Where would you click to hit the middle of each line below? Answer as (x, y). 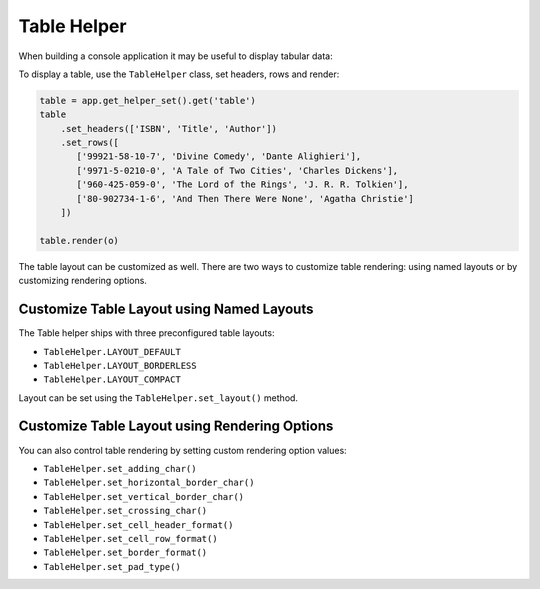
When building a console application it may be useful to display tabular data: (176, 56)
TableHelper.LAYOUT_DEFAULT (112, 351)
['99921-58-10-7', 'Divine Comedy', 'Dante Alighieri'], (219, 156)
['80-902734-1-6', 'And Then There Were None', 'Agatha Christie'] (245, 198)
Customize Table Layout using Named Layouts (166, 309)
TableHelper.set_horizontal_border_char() (149, 483)
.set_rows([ (90, 143)
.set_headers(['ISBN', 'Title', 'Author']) (168, 128)
